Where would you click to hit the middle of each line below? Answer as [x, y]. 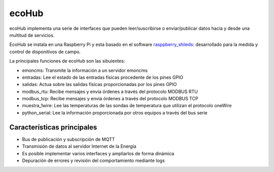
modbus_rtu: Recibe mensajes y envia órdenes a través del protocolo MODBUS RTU [110, 92]
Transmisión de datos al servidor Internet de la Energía [79, 146]
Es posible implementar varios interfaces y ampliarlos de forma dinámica [98, 153]
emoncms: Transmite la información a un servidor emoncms [85, 70]
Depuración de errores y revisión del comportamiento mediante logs [93, 160]
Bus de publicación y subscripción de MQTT [68, 139]
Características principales [53, 127]
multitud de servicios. [32, 35]
